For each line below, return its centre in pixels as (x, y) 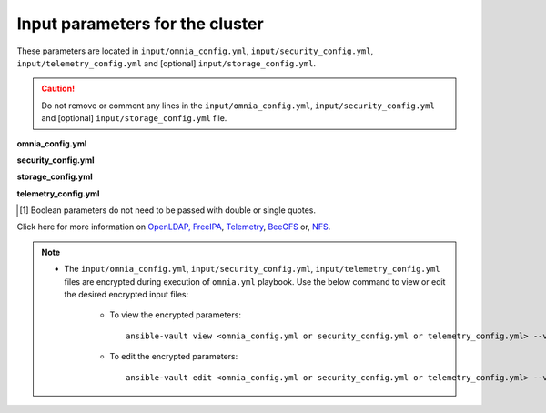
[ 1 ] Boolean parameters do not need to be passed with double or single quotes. (168, 210)
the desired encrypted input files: (126, 295)
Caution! (58, 89)
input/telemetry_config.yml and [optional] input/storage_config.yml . (166, 63)
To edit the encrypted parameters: (174, 357)
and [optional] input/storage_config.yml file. (134, 118)
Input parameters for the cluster (140, 24)
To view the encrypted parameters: (175, 315)
